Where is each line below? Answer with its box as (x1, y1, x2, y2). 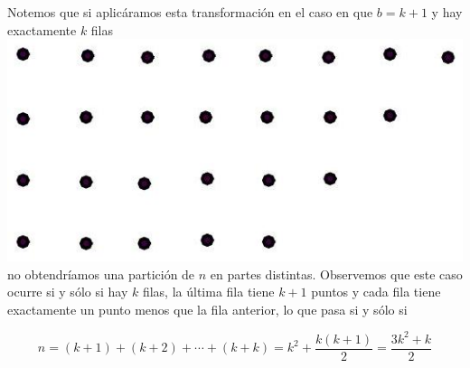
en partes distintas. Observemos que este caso (210, 264, 463, 283)
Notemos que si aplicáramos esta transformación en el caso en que (7, 3, 373, 21)
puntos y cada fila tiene (311, 282, 441, 301)
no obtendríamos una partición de (7, 264, 195, 283)
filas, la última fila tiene (142, 282, 275, 301)
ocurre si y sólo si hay (7, 282, 128, 301)
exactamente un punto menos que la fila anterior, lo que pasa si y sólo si (7, 299, 408, 318)
